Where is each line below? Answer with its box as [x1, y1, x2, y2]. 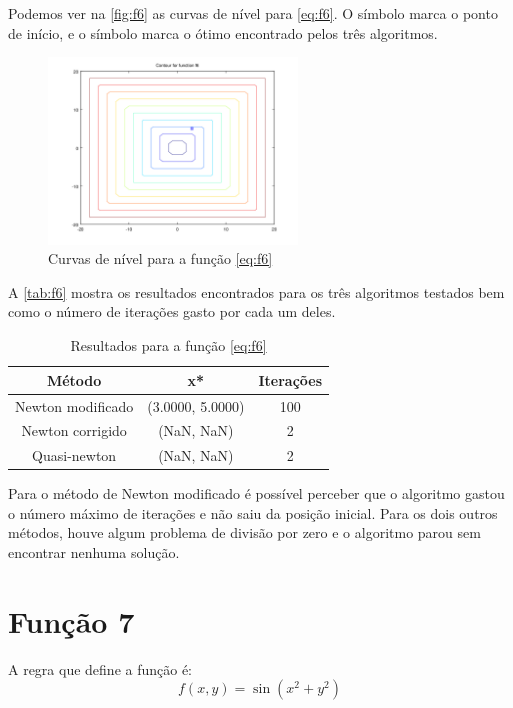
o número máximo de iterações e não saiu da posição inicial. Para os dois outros [8, 502, 498, 523]
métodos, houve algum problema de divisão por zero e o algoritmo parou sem [8, 522, 481, 543]
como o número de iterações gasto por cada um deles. [8, 301, 336, 322]
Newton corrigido [21, 420, 127, 441]
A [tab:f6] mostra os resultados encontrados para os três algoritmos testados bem [8, 281, 505, 302]
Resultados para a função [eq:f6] [70, 335, 267, 356]
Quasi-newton [32, 445, 117, 466]
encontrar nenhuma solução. [8, 542, 180, 563]
